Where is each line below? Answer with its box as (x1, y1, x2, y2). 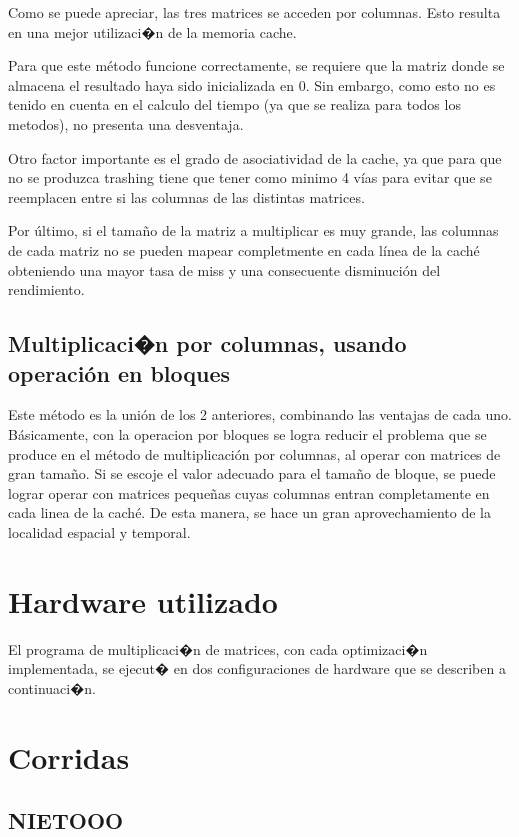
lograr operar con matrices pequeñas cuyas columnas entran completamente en (8, 482, 490, 503)
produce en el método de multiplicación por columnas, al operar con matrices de (8, 443, 501, 464)
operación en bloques (8, 357, 231, 388)
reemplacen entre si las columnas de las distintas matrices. (8, 186, 365, 207)
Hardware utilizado (8, 580, 278, 621)
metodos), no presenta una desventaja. (8, 113, 244, 134)
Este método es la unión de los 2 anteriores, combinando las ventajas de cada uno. (8, 404, 512, 425)
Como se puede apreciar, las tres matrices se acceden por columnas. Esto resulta (8, 2, 501, 22)
